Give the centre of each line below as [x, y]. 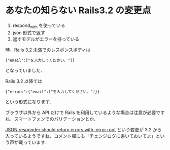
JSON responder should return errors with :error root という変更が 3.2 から [83, 129]
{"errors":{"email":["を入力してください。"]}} [53, 92]
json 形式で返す [29, 32]
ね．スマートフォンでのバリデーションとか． [52, 119]
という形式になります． [30, 101]
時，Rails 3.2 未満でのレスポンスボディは [48, 50]
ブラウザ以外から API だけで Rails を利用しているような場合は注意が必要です [85, 113]
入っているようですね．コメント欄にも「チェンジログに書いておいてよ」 [81, 136]
